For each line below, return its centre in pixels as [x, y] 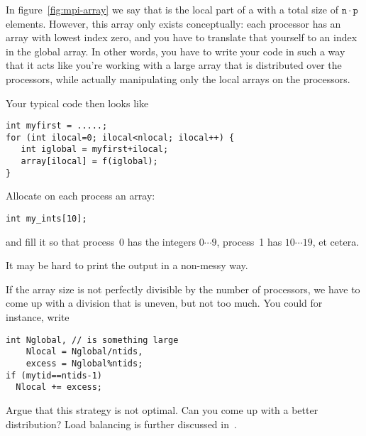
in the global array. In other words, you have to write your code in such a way [176, 51]
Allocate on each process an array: [81, 196]
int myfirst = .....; [57, 126]
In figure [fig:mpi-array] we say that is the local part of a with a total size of [172, 9]
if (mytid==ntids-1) [54, 375]
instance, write [38, 317]
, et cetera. [336, 241]
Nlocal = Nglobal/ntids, [84, 352]
